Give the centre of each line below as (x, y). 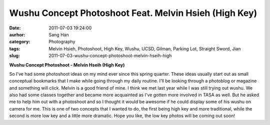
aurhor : (17, 34)
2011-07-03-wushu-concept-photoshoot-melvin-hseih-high (110, 56)
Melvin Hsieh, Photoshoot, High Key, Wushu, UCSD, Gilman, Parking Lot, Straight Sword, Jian (145, 49)
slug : (14, 56)
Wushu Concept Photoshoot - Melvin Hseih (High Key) (67, 65)
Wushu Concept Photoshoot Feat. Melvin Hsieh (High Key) (133, 13)
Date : (15, 28)
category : (20, 42)
